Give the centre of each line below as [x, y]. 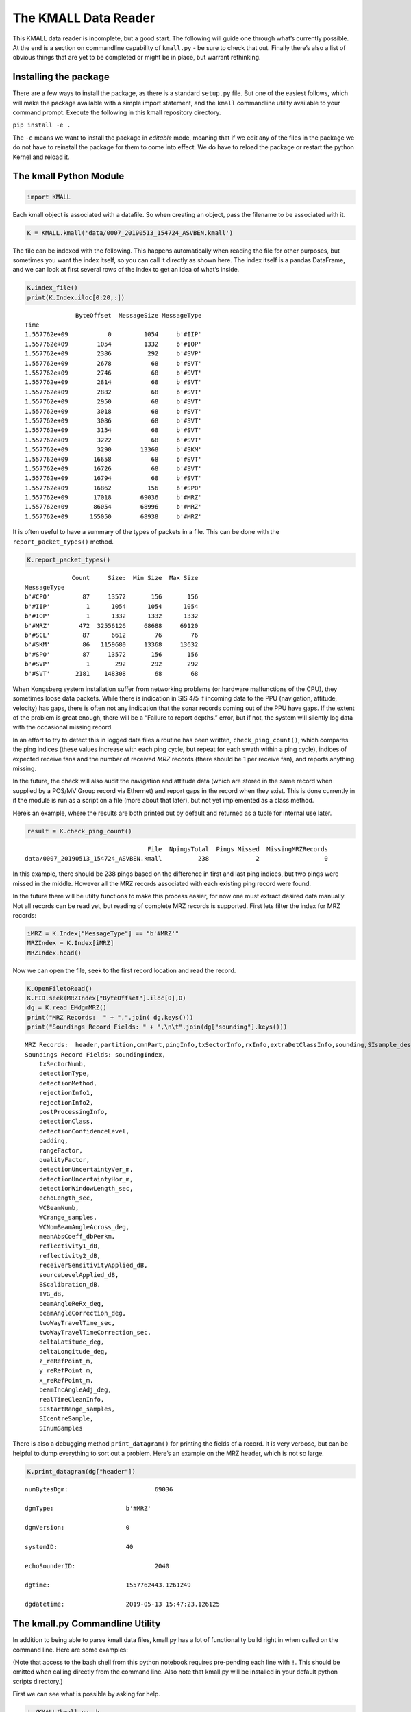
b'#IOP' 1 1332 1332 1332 [112, 616]
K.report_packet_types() [69, 559]
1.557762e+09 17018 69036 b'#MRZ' [113, 498]
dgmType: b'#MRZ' [88, 1509]
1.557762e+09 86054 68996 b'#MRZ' [113, 507]
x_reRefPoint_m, [66, 1380]
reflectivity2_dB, [70, 1256]
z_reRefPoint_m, [66, 1361]
